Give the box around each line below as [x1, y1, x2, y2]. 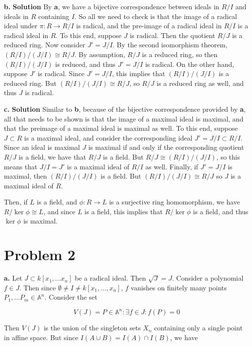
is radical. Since [38, 68, 85, 79]
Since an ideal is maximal [4, 142, 80, 152]
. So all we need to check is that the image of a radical [74, 11, 237, 21]
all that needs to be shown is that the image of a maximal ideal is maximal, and [4, 113, 244, 123]
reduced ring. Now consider [4, 40, 85, 50]
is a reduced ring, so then [142, 49, 218, 59]
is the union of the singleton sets [43, 323, 141, 333]
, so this [216, 151, 240, 162]
